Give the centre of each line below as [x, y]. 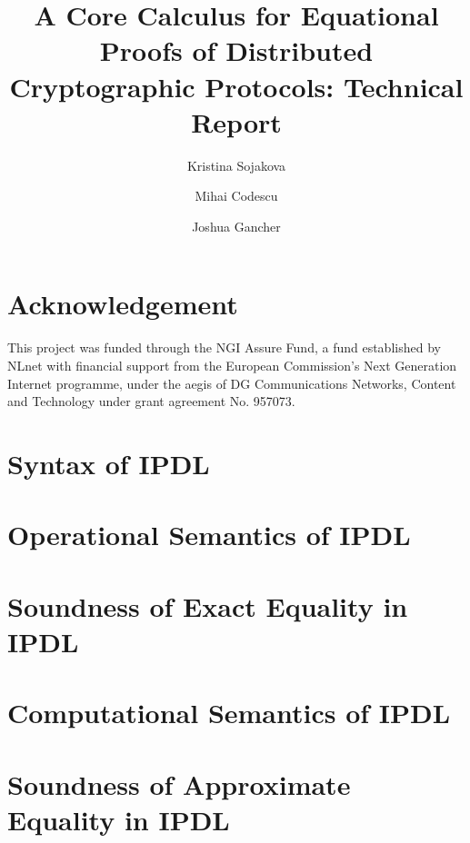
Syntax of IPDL [109, 463]
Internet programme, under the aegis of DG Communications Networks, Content [232, 383]
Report [236, 121]
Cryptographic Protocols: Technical [236, 86]
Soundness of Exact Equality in [208, 605]
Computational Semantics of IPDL [229, 713]
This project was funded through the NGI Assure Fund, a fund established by [224, 347]
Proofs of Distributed [236, 50]
